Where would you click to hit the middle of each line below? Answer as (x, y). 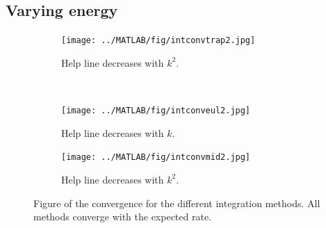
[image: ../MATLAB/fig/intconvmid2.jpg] (156, 157)
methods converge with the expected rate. (123, 217)
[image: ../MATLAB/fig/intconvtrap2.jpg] (158, 41)
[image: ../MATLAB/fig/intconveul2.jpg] (156, 111)
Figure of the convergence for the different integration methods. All (177, 203)
